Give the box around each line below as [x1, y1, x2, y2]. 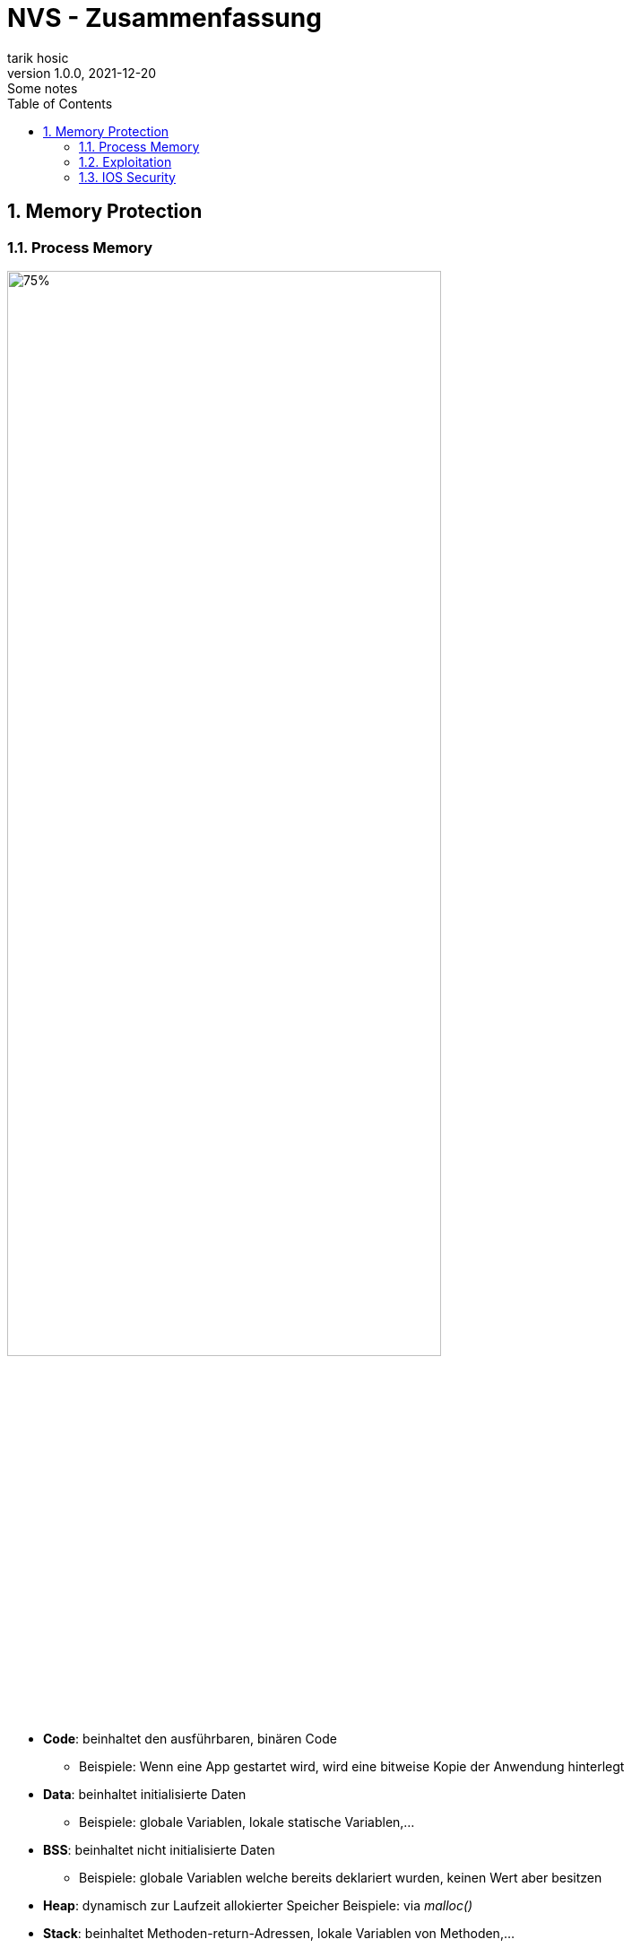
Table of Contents [7, 95, 113, 111]
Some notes [7, 80, 78, 96]
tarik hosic [7, 49, 69, 65]
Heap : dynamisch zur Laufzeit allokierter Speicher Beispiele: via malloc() [43, 1897, 473, 1913]
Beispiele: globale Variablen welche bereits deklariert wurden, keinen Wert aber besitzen [79, 1869, 602, 1885]
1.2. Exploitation [79, 153, 172, 170]
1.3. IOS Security [79, 169, 176, 185]
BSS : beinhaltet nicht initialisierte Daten [43, 1841, 275, 1857]
